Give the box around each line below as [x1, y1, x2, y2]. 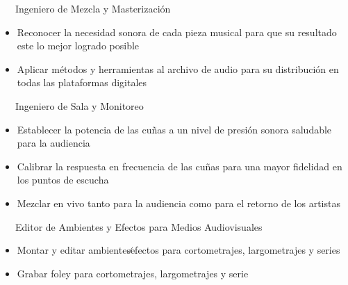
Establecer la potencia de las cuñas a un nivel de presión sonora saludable [17, 122, 332, 136]
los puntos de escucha [17, 172, 109, 187]
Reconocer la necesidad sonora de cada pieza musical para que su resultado [17, 24, 337, 39]
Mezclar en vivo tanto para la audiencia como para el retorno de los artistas [17, 195, 340, 210]
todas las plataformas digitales [17, 75, 147, 90]
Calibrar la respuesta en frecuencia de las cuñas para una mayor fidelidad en [17, 158, 342, 173]
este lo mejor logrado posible [17, 38, 140, 53]
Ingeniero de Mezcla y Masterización [15, 1, 171, 15]
